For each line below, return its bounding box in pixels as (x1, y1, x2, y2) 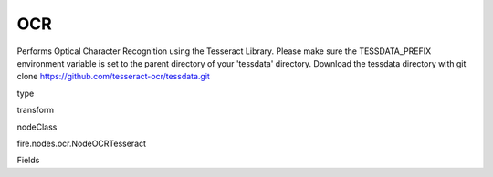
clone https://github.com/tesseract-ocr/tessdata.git (16, 71, 210, 82)
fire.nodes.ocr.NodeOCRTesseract (16, 138, 146, 149)
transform (16, 105, 55, 116)
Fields (16, 155, 40, 166)
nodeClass (16, 121, 58, 132)
